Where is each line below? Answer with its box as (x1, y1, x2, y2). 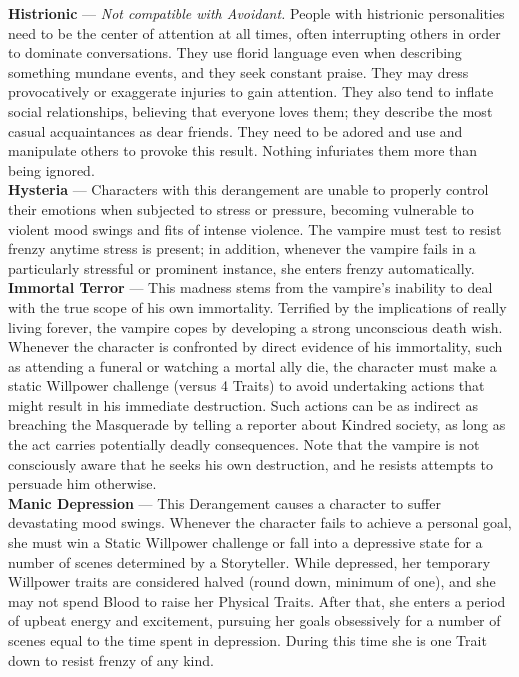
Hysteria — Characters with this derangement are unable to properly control (8, 179, 489, 200)
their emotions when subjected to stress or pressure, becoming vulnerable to (8, 198, 474, 219)
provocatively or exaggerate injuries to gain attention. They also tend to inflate (8, 81, 494, 102)
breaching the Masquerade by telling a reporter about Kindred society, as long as (8, 414, 506, 435)
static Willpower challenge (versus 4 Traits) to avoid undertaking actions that (8, 375, 485, 396)
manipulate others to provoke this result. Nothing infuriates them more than (8, 140, 478, 161)
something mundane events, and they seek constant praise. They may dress (8, 61, 469, 82)
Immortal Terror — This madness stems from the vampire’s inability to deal (8, 277, 493, 298)
